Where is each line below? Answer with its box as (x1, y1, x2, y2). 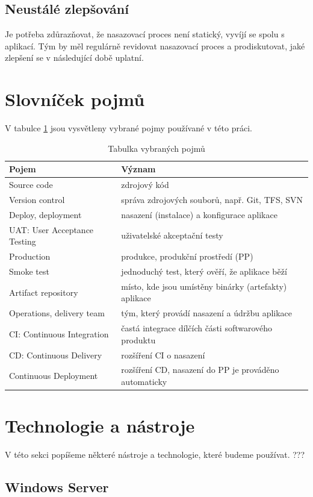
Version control (9, 193, 65, 205)
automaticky (121, 375, 167, 387)
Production (9, 250, 51, 263)
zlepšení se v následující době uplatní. (5, 51, 144, 64)
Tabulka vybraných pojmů (108, 142, 205, 154)
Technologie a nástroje (5, 413, 195, 438)
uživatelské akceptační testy (121, 229, 223, 242)
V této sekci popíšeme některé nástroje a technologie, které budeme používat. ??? (5, 448, 305, 461)
